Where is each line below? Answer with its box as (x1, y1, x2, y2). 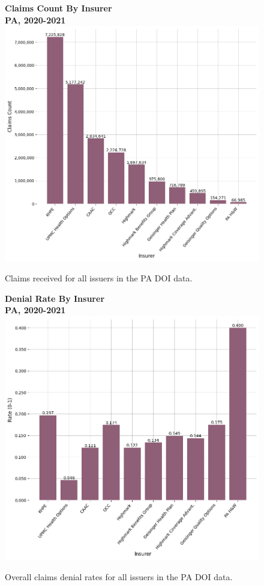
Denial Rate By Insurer (5, 292, 105, 304)
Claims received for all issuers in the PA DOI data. (5, 272, 193, 284)
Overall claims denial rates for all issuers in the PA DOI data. (5, 570, 233, 583)
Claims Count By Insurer (5, 2, 112, 14)
